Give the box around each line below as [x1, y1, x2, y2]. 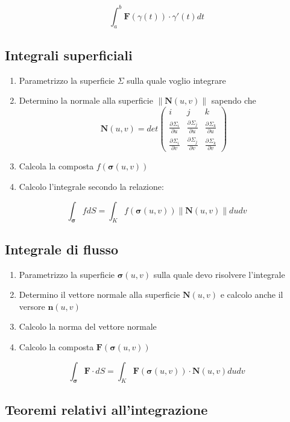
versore [19, 300, 45, 312]
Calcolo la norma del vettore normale [19, 320, 157, 333]
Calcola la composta [19, 160, 94, 172]
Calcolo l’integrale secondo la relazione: [19, 180, 164, 192]
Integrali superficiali [5, 45, 133, 64]
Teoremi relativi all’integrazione [5, 400, 208, 418]
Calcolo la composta [19, 340, 94, 353]
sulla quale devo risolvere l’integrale [153, 268, 285, 280]
